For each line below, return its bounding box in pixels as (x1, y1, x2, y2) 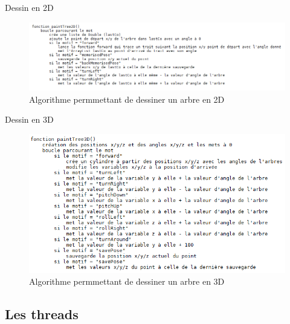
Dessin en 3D (5, 113, 54, 126)
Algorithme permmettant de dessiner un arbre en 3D (29, 275, 225, 288)
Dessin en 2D (5, 1, 54, 13)
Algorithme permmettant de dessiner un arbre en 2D (29, 92, 225, 105)
